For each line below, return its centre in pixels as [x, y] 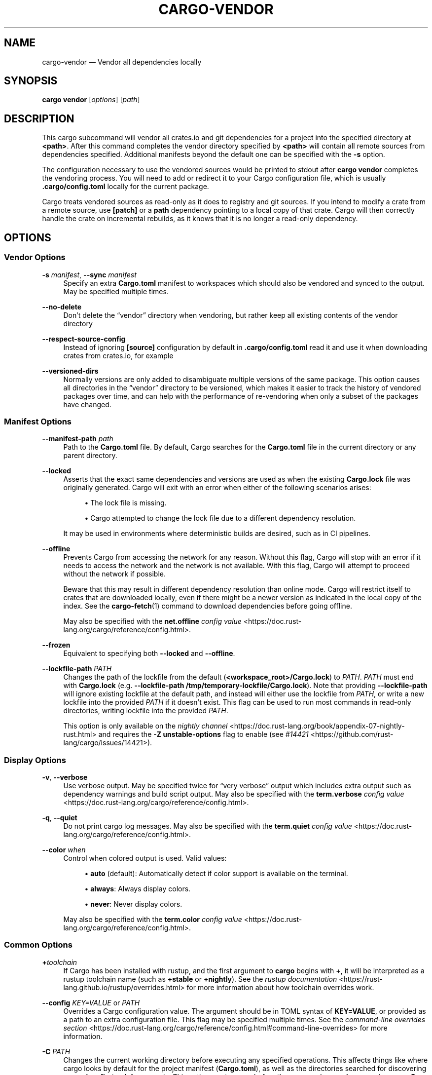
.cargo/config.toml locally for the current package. [126, 187]
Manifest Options [38, 421]
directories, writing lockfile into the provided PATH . [146, 711]
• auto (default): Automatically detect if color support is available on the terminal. [216, 873]
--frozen [56, 645]
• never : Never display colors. [133, 904]
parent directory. [90, 456]
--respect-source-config [84, 339]
